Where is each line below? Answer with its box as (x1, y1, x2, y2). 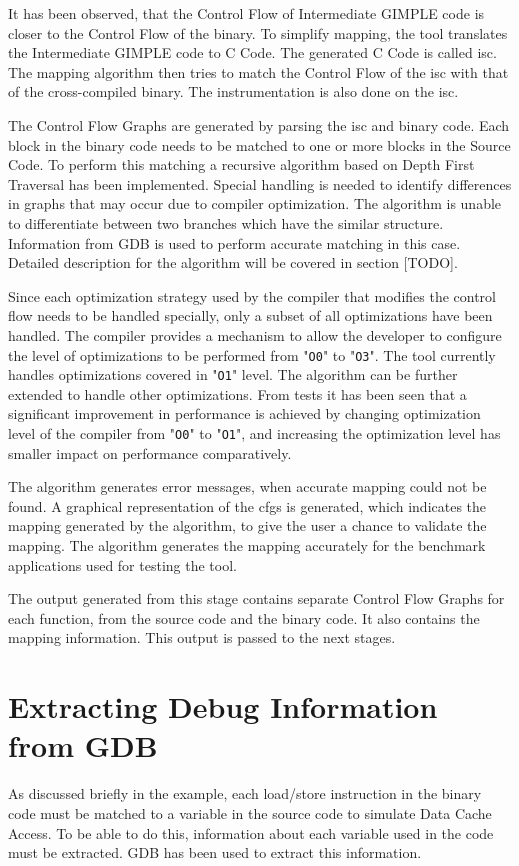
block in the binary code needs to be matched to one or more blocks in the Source (8, 134, 511, 155)
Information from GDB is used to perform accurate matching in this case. (8, 232, 461, 253)
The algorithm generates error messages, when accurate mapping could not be (8, 476, 487, 497)
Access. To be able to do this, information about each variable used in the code (8, 822, 494, 843)
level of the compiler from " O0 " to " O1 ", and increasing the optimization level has (8, 423, 501, 443)
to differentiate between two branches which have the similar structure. (8, 212, 444, 233)
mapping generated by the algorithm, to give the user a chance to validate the (8, 515, 487, 536)
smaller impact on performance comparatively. (8, 442, 292, 463)
